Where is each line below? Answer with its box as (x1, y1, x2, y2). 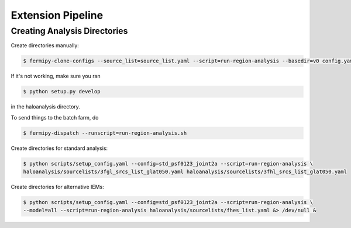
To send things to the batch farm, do (11, 114, 99, 121)
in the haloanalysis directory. (11, 103, 80, 110)
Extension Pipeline (11, 9, 104, 22)
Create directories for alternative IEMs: (11, 184, 105, 191)
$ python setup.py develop (23, 88, 101, 95)
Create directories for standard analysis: (11, 145, 108, 152)
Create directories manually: (11, 42, 79, 49)
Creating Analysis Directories (11, 26, 128, 36)
